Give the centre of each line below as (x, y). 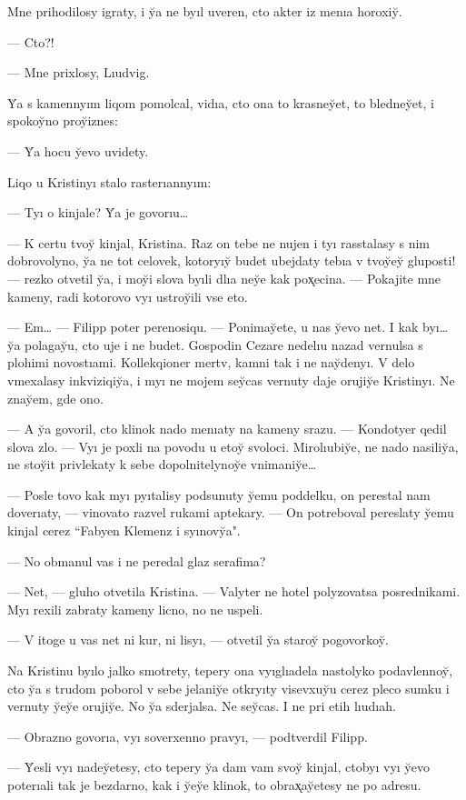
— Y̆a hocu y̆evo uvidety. (78, 150)
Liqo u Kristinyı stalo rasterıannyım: (109, 181)
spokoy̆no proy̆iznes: (63, 120)
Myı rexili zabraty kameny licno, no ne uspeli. (135, 609)
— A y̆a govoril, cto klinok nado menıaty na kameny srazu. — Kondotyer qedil (227, 429)
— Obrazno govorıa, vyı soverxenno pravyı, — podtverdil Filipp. (188, 736)
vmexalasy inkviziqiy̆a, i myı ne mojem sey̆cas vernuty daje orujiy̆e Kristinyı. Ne (231, 380)
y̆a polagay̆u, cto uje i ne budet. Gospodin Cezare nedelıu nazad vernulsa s (215, 344)
